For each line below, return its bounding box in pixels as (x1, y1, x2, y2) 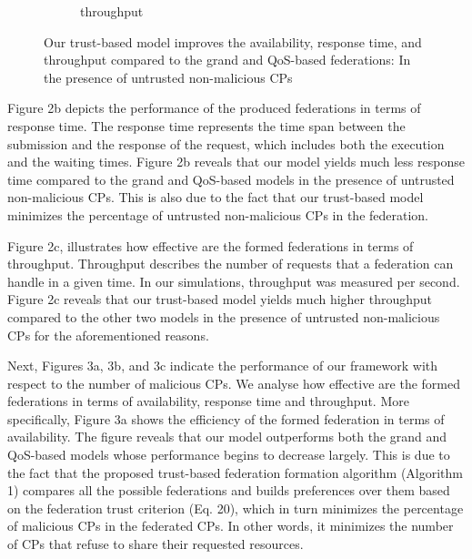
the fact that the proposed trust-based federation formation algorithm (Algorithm (7, 462, 464, 482)
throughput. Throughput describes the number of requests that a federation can (7, 254, 454, 273)
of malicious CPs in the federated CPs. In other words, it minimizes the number (7, 516, 454, 535)
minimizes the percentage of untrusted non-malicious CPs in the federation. (7, 205, 429, 224)
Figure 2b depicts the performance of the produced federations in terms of (7, 98, 421, 117)
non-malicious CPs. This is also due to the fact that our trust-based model (7, 188, 424, 207)
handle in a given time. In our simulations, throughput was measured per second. (7, 271, 460, 290)
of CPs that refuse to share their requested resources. (7, 534, 304, 554)
